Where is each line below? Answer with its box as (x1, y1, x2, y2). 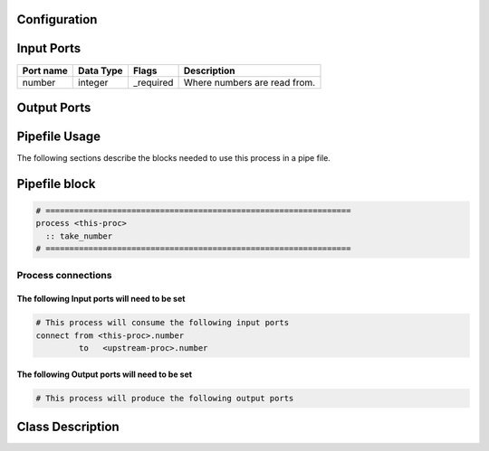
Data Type (78, 64, 123, 77)
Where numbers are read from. (183, 76, 316, 89)
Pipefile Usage (16, 128, 101, 144)
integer (78, 76, 109, 89)
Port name (22, 64, 68, 77)
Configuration (16, 12, 98, 27)
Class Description (16, 419, 120, 435)
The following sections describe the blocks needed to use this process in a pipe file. (16, 153, 331, 164)
